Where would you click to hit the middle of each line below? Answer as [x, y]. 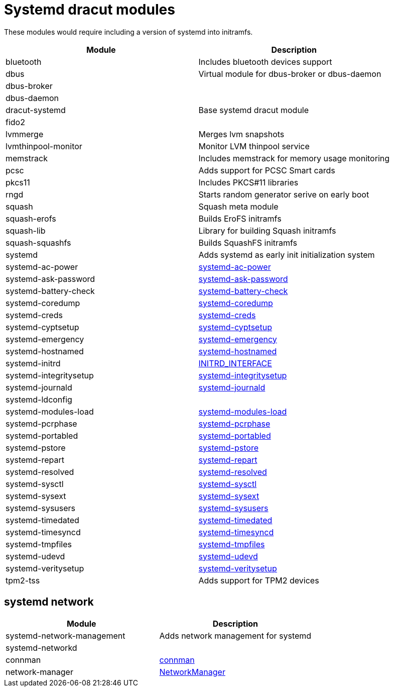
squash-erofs [31, 218]
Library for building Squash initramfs [267, 230]
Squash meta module [238, 206]
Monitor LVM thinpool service [254, 146]
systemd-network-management [65, 635]
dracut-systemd [36, 110]
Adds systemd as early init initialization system [287, 255]
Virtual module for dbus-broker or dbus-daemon [290, 74]
